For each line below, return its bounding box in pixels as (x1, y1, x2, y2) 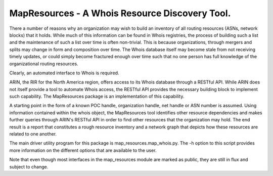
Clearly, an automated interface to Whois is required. (9, 70, 119, 76)
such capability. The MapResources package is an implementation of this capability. (9, 94, 185, 100)
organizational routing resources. (9, 61, 78, 67)
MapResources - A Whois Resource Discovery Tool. (9, 8, 231, 19)
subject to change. (9, 163, 49, 169)
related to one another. (9, 131, 57, 137)
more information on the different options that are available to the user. (9, 147, 157, 153)
